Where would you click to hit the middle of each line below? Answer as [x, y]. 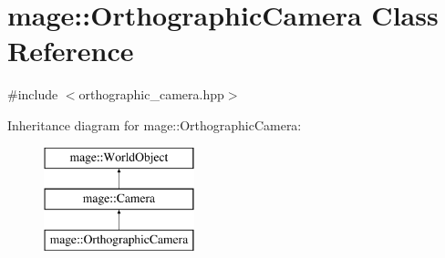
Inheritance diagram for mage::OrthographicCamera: [155, 124]
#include [33, 94]
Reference [71, 51]
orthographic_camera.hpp [151, 94]
